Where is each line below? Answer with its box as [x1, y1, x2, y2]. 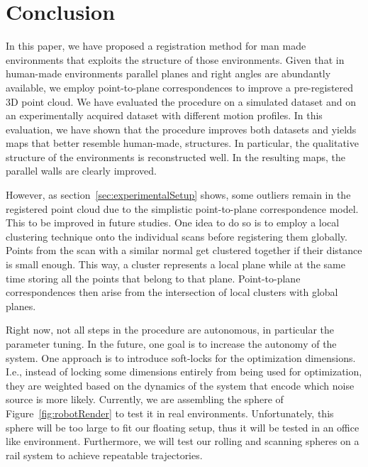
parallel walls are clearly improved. [6, 163, 157, 178]
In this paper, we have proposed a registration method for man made [6, 38, 306, 53]
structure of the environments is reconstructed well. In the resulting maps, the [6, 149, 346, 164]
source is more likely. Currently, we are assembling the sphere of [6, 392, 284, 407]
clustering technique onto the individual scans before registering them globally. [6, 229, 347, 243]
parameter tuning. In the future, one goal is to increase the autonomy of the [6, 336, 337, 351]
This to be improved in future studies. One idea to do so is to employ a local [6, 215, 340, 230]
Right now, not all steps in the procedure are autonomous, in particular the [6, 322, 335, 337]
